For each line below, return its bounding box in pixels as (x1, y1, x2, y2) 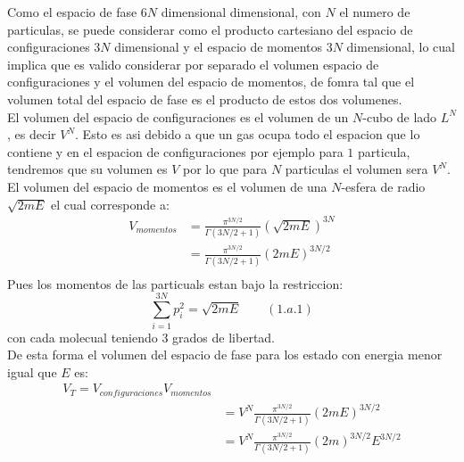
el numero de (339, 3, 410, 21)
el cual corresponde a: (51, 194, 170, 213)
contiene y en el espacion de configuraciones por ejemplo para (7, 142, 344, 161)
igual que (7, 362, 57, 381)
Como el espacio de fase (7, 3, 137, 21)
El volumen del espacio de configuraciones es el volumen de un (7, 107, 349, 126)
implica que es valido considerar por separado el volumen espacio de (7, 54, 379, 73)
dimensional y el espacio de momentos (114, 37, 323, 56)
